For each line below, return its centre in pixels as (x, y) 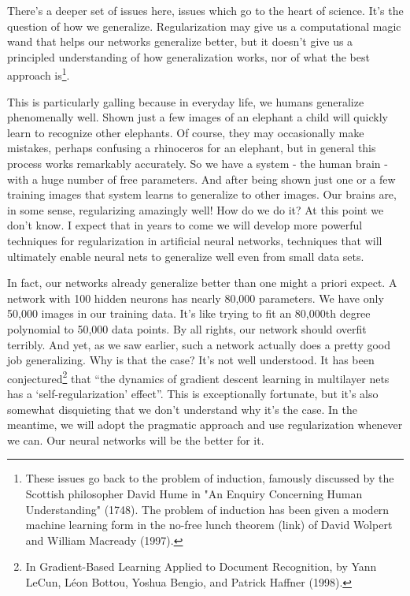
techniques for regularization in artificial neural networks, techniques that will (195, 240)
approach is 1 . (39, 74)
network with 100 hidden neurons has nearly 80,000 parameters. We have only (196, 298)
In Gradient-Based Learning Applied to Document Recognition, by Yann (201, 566)
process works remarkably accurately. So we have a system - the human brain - (198, 163)
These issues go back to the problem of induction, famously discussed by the (210, 478)
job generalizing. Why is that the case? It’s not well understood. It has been (191, 360)
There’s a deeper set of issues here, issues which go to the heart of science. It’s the (205, 10)
